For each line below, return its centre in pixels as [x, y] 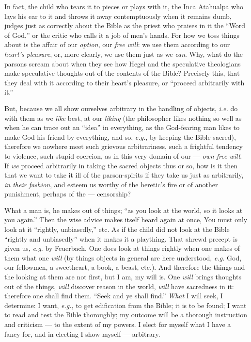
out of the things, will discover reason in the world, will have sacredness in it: [119, 286]
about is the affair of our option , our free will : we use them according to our [117, 44]
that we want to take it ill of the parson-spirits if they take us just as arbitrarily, [124, 175]
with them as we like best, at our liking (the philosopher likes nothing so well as [123, 118]
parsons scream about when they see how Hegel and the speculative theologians [123, 63]
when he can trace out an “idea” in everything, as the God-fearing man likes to [122, 127]
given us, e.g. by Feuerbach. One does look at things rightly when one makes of [122, 248]
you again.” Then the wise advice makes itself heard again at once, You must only [126, 220]
